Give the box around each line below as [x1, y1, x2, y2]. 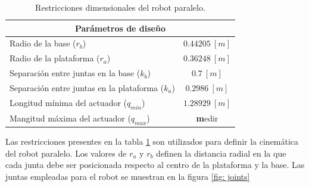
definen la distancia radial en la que [156, 147, 286, 159]
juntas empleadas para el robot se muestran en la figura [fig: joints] [5, 170, 250, 182]
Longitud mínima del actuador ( [10, 96, 127, 108]
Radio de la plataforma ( [10, 52, 100, 64]
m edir [196, 112, 219, 124]
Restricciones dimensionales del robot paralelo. [35, 1, 205, 13]
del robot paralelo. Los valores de [5, 147, 127, 159]
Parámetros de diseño [74, 21, 166, 34]
